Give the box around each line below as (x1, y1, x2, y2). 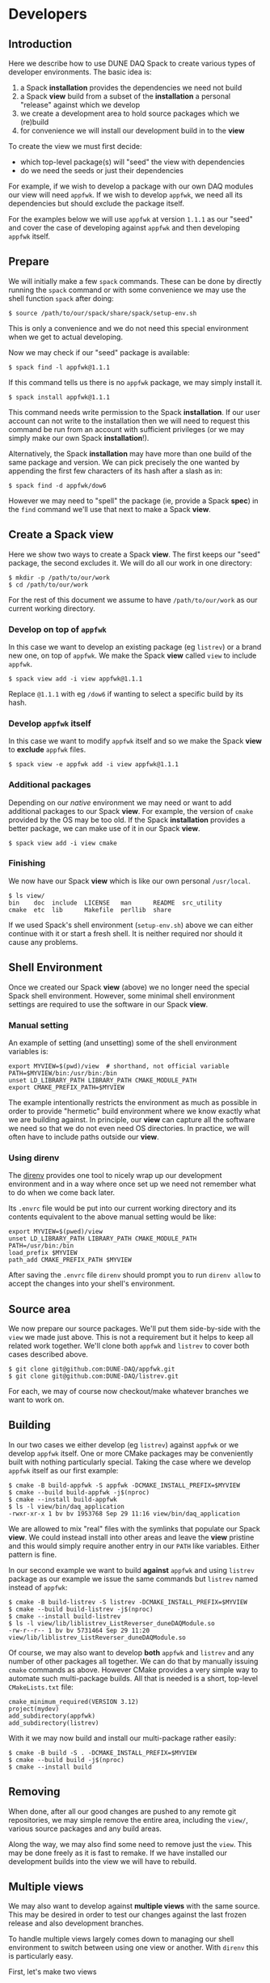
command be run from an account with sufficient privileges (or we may (8, 424, 245, 434)
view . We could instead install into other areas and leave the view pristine (8, 1532, 255, 1542)
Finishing (8, 858, 46, 869)
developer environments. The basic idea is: (8, 67, 152, 77)
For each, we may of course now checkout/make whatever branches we (8, 1387, 249, 1396)
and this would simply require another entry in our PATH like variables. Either (8, 1540, 260, 1550)
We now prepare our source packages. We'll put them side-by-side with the (8, 1324, 261, 1333)
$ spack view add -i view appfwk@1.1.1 (8, 675, 143, 683)
